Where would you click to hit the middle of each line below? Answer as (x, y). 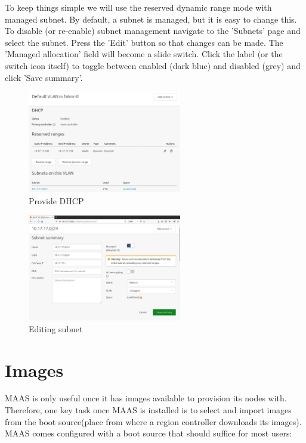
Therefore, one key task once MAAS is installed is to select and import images (148, 410)
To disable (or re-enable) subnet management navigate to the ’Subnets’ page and (153, 31)
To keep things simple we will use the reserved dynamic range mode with (138, 7)
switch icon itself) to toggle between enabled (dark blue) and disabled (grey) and (153, 65)
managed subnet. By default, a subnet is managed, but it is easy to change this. (151, 19)
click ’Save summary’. (44, 77)
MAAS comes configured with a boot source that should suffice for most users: (149, 433)
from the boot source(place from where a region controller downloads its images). (153, 421)
